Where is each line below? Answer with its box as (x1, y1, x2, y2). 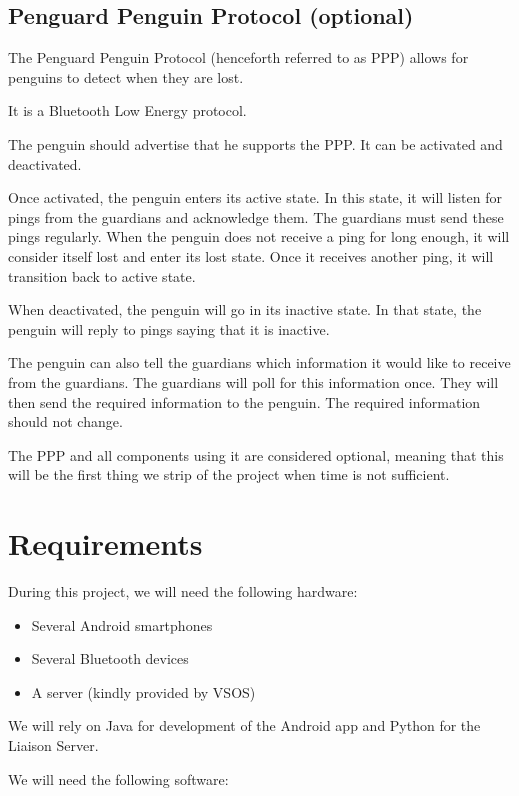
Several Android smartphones (31, 614, 213, 635)
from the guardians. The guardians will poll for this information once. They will (8, 371, 499, 392)
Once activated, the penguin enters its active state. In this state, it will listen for (8, 187, 503, 208)
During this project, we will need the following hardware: (8, 581, 358, 602)
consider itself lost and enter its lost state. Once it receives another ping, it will (8, 245, 494, 266)
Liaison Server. (8, 734, 99, 755)
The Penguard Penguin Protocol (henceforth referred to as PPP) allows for (8, 47, 469, 68)
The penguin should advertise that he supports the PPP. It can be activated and (8, 133, 503, 154)
